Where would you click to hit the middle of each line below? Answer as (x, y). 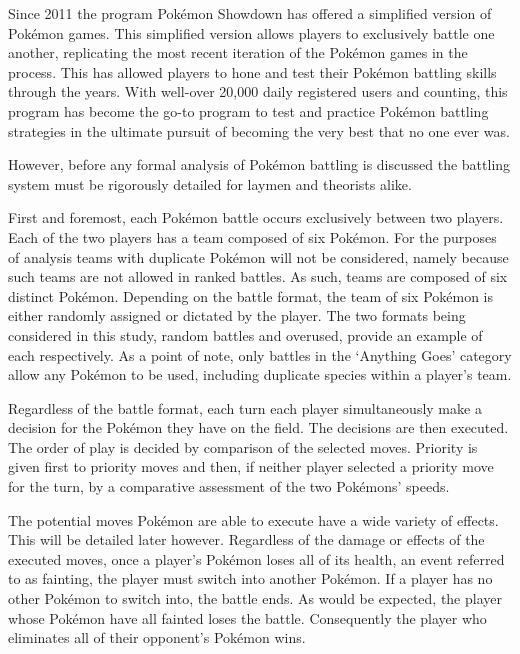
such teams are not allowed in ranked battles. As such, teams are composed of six (258, 276)
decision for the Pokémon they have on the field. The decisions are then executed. (258, 427)
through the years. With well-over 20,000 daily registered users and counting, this (258, 91)
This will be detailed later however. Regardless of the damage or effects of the (246, 539)
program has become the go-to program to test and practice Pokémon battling (248, 110)
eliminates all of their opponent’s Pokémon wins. (157, 637)
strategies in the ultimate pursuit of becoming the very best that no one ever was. (259, 130)
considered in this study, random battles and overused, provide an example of (245, 334)
